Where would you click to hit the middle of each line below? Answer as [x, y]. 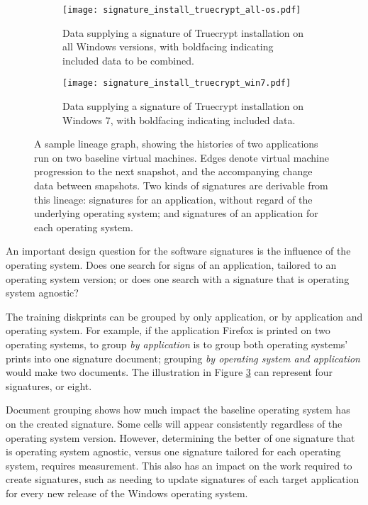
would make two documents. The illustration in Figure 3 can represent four [169, 372]
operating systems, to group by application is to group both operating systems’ [177, 344]
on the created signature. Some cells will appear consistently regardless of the [174, 423]
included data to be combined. [128, 60]
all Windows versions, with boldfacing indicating [168, 46]
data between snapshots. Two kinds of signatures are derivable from [181, 185]
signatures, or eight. [49, 385]
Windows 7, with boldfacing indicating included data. [179, 120]
